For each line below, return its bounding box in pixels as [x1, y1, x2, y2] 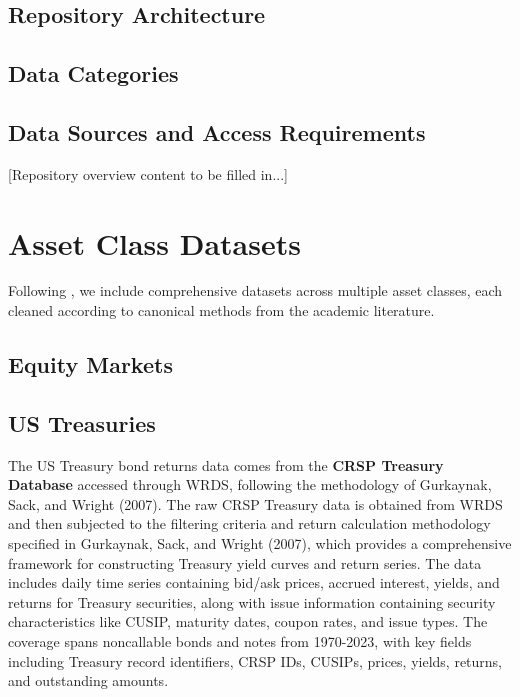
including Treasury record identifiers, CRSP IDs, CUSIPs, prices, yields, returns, [8, 650, 503, 671]
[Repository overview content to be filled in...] [8, 163, 288, 184]
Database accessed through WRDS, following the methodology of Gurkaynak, [8, 474, 492, 495]
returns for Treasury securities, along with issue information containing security [8, 591, 496, 612]
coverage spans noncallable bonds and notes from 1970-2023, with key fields [8, 631, 472, 651]
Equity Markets [8, 349, 173, 380]
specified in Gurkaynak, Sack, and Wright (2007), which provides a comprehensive [8, 533, 512, 554]
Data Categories [8, 58, 179, 89]
